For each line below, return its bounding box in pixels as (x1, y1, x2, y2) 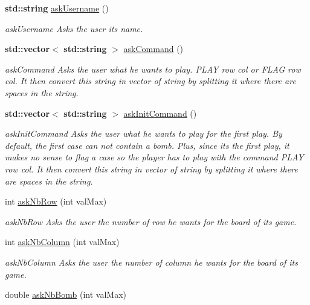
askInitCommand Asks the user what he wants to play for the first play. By (5, 127, 282, 140)
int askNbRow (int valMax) (5, 195, 107, 208)
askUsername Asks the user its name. (5, 22, 143, 34)
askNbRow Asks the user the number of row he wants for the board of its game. (5, 215, 297, 228)
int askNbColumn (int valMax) (5, 235, 120, 248)
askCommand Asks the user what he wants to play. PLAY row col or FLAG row (5, 62, 301, 75)
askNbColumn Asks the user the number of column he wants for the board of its (5, 255, 298, 268)
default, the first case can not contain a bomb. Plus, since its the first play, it (5, 139, 289, 151)
